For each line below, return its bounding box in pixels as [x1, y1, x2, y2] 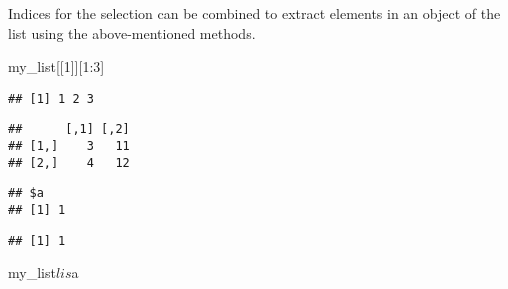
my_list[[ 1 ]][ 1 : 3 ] [8, 56, 105, 77]
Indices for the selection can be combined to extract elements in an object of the [8, 3, 501, 23]
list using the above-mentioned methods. [8, 22, 256, 43]
